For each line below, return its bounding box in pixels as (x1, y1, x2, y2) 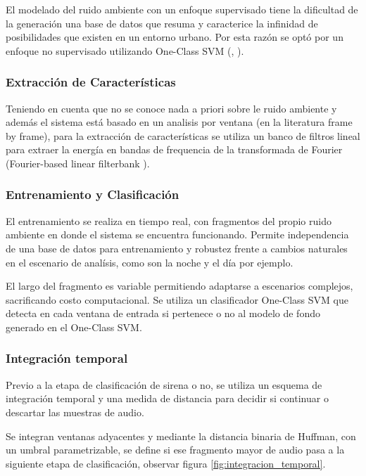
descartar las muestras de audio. (6, 404, 144, 419)
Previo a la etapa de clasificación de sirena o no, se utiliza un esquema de (6, 377, 322, 392)
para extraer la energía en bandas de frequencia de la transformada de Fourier (6, 142, 343, 157)
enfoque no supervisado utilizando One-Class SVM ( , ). (6, 43, 244, 58)
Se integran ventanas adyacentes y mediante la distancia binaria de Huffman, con (6, 428, 356, 443)
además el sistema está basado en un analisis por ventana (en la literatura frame (6, 115, 353, 129)
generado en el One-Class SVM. (6, 319, 142, 334)
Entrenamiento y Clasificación (6, 186, 179, 203)
